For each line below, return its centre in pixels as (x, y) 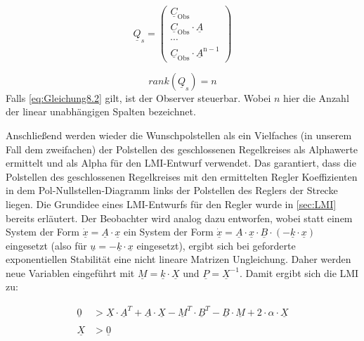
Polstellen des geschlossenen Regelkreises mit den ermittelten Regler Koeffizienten (182, 176)
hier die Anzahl (316, 97)
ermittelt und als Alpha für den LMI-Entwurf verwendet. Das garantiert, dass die (181, 163)
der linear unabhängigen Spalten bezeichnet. (101, 111)
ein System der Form (169, 232)
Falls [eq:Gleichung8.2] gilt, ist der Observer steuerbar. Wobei (138, 97)
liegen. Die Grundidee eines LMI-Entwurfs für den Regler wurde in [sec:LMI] (171, 204)
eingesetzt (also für (46, 245)
